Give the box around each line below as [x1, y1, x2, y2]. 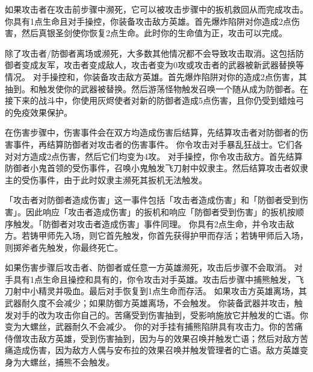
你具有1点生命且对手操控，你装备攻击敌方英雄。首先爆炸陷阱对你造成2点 [5, 14, 291, 27]
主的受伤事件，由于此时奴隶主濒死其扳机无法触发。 [5, 173, 207, 186]
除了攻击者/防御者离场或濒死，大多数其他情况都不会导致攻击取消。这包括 [5, 46, 296, 59]
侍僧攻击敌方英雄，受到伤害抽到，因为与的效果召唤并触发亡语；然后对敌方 [5, 332, 300, 344]
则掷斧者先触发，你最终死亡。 [5, 241, 123, 253]
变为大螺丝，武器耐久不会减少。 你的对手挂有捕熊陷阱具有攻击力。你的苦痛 [5, 320, 303, 333]
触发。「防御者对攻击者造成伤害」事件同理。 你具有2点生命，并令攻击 [13, 217, 286, 230]
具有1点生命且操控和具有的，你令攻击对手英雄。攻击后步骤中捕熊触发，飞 [13, 273, 304, 285]
